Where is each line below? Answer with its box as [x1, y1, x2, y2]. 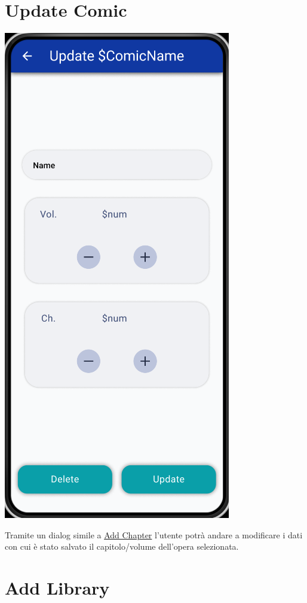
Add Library [5, 575, 110, 600]
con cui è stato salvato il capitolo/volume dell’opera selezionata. [5, 540, 239, 553]
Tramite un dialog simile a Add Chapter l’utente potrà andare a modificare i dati [5, 528, 303, 541]
